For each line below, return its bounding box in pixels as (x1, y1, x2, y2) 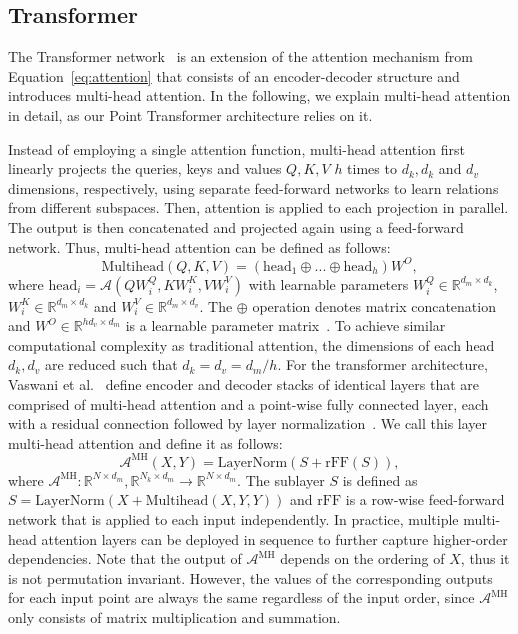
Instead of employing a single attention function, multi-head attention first (8, 138, 465, 159)
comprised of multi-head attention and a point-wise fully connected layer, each (8, 393, 489, 414)
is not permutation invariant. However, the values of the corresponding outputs (8, 567, 493, 588)
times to (347, 158, 397, 179)
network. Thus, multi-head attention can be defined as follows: (8, 236, 391, 257)
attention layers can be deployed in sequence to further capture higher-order (41, 528, 508, 549)
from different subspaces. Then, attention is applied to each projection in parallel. (8, 197, 509, 218)
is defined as (342, 469, 418, 490)
